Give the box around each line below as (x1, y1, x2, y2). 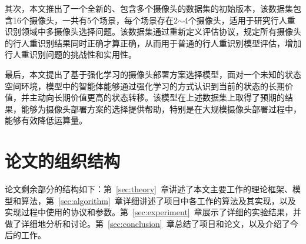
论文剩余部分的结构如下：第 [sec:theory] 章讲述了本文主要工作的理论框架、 (5, 183, 292, 195)
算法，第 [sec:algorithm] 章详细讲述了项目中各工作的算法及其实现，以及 (21, 194, 296, 206)
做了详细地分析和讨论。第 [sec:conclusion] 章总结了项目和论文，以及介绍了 (5, 217, 290, 229)
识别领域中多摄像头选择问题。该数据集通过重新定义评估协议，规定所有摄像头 (5, 25, 301, 38)
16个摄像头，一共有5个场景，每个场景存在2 (12, 14, 178, 26)
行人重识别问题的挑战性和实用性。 (5, 48, 137, 61)
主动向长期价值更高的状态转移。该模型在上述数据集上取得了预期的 (29, 91, 285, 103)
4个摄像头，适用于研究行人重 (184, 14, 295, 26)
